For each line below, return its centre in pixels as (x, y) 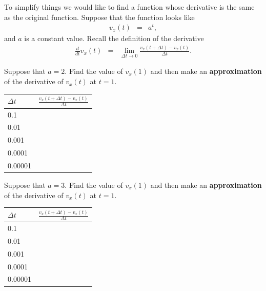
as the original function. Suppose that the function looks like (99, 17)
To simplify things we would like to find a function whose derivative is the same (129, 7)
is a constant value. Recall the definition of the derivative (114, 38)
